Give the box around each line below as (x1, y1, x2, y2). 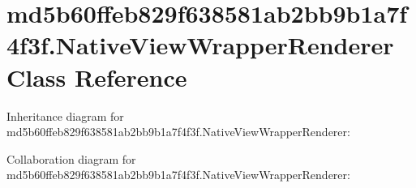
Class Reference (6, 60, 187, 93)
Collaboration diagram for (6, 150, 136, 167)
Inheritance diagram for (6, 107, 124, 124)
